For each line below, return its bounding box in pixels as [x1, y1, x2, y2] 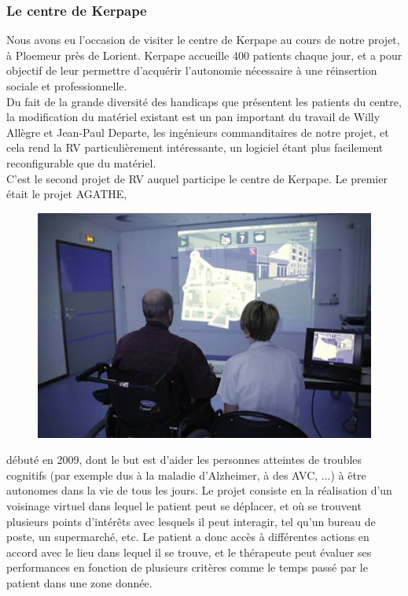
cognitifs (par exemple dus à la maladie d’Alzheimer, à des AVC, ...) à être [6, 466, 366, 483]
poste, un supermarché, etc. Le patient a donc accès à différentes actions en [6, 528, 369, 545]
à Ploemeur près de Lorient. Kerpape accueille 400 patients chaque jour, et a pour [6, 46, 402, 63]
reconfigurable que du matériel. [6, 154, 156, 171]
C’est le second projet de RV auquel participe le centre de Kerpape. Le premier [6, 170, 388, 186]
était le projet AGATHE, [6, 186, 127, 202]
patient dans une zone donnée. [6, 574, 153, 590]
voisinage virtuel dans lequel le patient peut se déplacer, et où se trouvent [6, 497, 362, 513]
